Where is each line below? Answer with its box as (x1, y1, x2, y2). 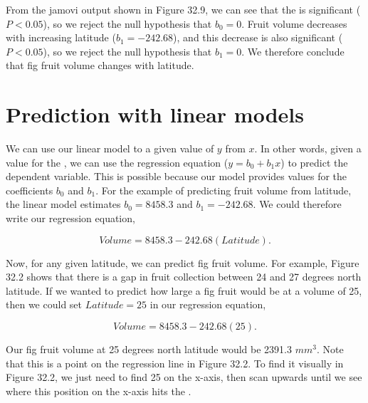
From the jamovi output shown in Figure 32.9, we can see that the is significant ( (6, 2, 361, 16)
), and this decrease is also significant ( (173, 30, 343, 45)
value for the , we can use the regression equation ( (6, 155, 228, 169)
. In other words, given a (254, 141, 362, 156)
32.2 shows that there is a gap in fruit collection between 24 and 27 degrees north (6, 269, 362, 284)
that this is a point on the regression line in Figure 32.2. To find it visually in (6, 355, 344, 370)
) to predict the (280, 155, 348, 169)
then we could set (6, 297, 83, 312)
